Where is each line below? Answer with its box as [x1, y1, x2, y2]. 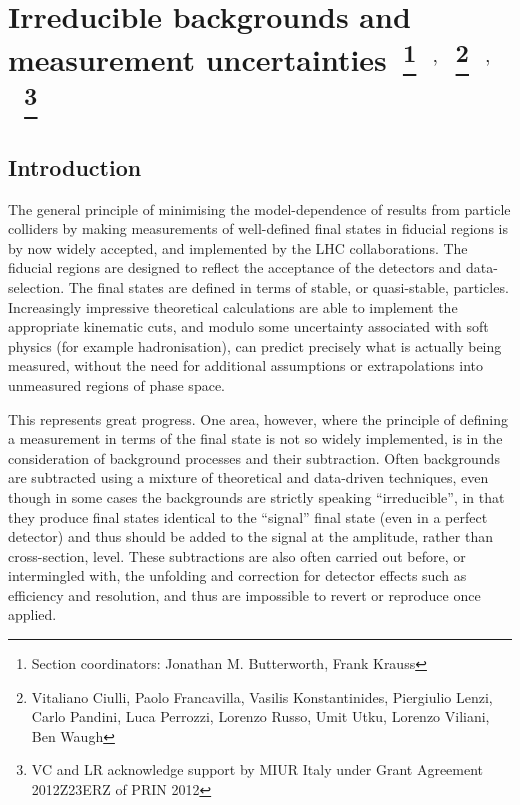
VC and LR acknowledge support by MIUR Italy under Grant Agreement [31, 759, 484, 780]
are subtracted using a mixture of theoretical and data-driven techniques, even [8, 467, 489, 488]
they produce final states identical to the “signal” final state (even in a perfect [8, 506, 488, 527]
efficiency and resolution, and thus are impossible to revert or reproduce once [8, 584, 481, 605]
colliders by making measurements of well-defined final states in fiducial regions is [8, 218, 508, 239]
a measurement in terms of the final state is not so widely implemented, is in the [8, 428, 503, 449]
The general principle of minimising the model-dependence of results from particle [8, 198, 511, 219]
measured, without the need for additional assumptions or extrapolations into [8, 355, 484, 376]
